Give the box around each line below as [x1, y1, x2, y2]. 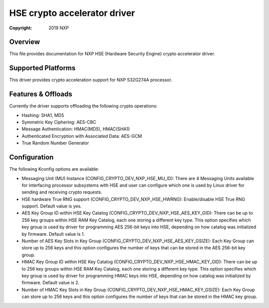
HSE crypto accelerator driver [9, 7, 135, 18]
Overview [9, 38, 40, 46]
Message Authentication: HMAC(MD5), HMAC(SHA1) [21, 126, 130, 132]
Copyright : [9, 25, 32, 31]
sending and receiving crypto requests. [21, 189, 103, 195]
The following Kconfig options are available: [9, 166, 99, 172]
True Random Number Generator [21, 140, 89, 146]
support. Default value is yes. [21, 203, 82, 209]
